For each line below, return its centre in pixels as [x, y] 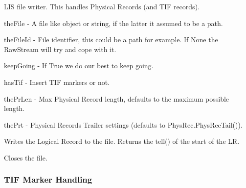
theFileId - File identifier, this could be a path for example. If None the [111, 40]
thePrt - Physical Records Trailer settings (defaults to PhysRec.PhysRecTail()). [123, 124]
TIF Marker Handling [48, 179]
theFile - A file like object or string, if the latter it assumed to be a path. [113, 23]
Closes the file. [26, 157]
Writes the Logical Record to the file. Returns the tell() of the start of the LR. [122, 141]
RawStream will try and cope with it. [60, 49]
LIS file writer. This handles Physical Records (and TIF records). [102, 6]
